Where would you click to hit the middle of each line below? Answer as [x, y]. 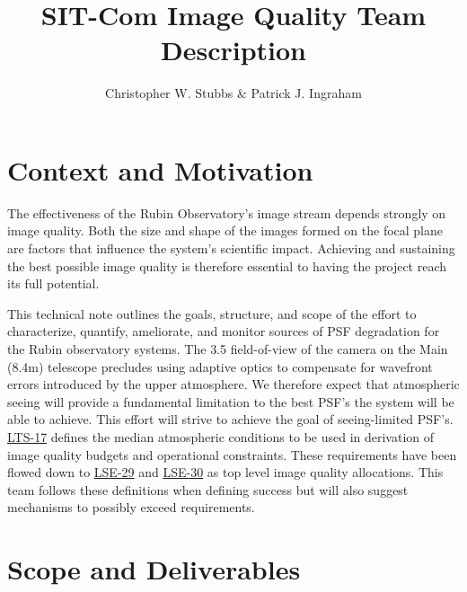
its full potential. [53, 283]
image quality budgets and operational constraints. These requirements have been [232, 454]
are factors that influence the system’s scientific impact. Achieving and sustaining [231, 248]
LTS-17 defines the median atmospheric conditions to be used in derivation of [221, 436]
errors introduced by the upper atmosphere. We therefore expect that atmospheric [233, 384]
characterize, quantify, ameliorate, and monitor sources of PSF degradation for [224, 331]
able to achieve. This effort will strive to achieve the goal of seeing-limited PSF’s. [230, 419]
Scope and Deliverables [154, 569]
